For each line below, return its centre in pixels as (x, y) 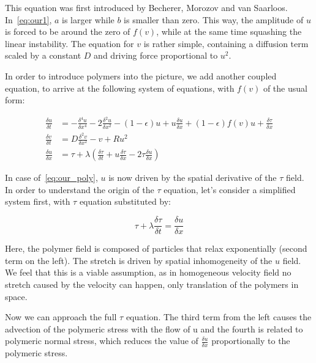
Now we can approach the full (61, 317)
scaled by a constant (43, 55)
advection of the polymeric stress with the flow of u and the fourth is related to (154, 328)
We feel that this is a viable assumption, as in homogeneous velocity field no (148, 272)
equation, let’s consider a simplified (230, 189)
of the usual (285, 88)
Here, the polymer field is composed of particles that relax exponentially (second (156, 248)
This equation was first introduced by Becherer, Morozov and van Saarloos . (146, 7)
